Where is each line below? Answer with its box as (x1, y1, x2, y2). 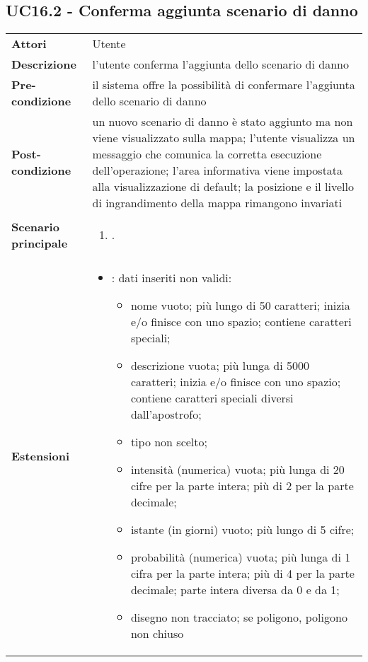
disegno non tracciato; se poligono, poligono (130, 609, 347, 626)
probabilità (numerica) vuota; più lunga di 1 (130, 549, 351, 566)
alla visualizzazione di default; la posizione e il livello (92, 178, 355, 195)
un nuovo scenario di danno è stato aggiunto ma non (92, 113, 353, 130)
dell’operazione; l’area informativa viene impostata (92, 162, 343, 179)
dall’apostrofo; (130, 406, 202, 423)
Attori (11, 35, 47, 52)
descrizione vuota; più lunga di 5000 (130, 357, 310, 374)
